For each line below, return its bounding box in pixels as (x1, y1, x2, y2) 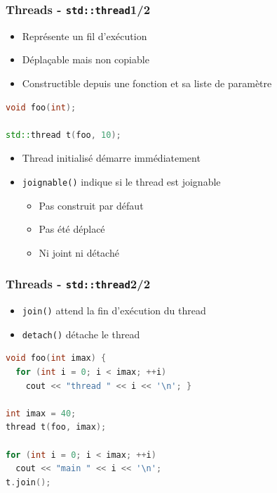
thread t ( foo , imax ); (6, 422, 107, 433)
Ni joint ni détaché (39, 245, 119, 260)
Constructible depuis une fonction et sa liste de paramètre (22, 75, 272, 90)
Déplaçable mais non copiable (22, 52, 149, 67)
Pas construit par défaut (39, 198, 144, 212)
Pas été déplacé (39, 222, 105, 236)
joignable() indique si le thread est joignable (22, 174, 221, 188)
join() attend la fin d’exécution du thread (22, 303, 206, 318)
